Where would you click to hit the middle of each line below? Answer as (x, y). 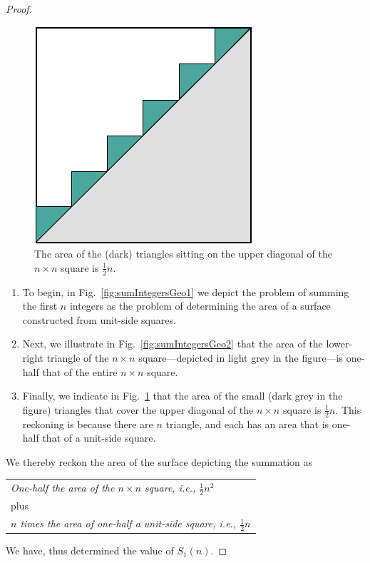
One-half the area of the (63, 488)
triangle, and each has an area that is (247, 423)
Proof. (19, 9)
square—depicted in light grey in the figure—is (241, 357)
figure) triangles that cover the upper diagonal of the (138, 409)
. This (348, 409)
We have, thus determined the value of (90, 551)
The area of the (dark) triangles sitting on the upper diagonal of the (184, 254)
